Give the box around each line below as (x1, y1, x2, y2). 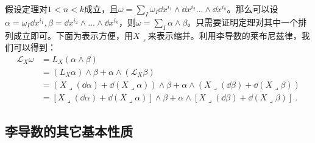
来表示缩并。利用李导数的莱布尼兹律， (147, 29, 302, 41)
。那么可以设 (227, 2, 278, 15)
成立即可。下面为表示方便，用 (13, 29, 133, 41)
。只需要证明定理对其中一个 (187, 15, 299, 28)
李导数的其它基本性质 (5, 122, 133, 141)
